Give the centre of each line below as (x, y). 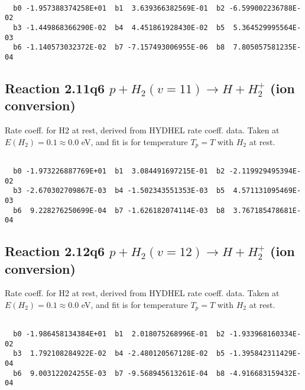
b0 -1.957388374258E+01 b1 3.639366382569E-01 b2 (119, 8)
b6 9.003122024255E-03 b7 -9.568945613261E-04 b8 (119, 373)
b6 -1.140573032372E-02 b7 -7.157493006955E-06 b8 (119, 47)
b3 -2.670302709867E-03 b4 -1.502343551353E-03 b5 (119, 191)
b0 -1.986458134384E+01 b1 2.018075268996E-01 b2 (119, 334)
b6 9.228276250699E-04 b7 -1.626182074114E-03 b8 (119, 210)
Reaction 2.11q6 (55, 88)
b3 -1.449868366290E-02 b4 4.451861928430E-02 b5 (119, 27)
